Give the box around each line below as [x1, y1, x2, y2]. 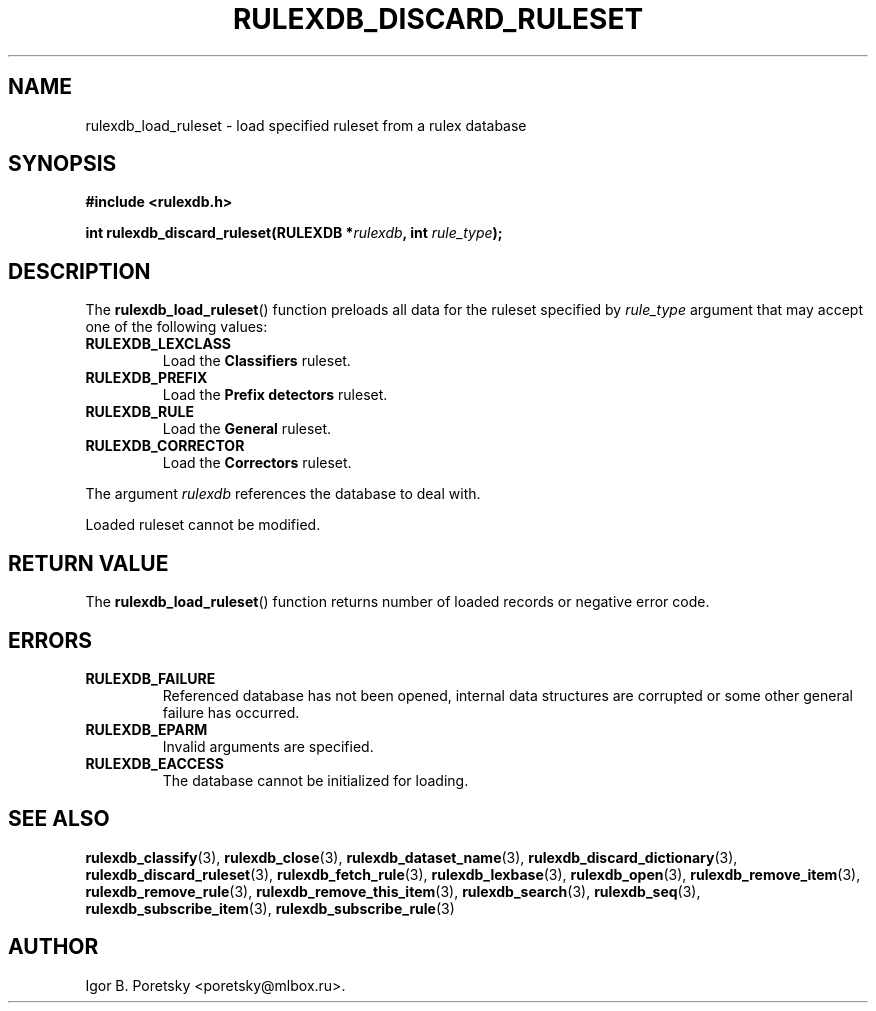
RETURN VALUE [8, 550, 169, 576]
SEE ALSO [8, 806, 110, 832]
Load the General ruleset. [162, 420, 332, 438]
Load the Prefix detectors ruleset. [162, 386, 388, 404]
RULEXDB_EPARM [85, 720, 208, 738]
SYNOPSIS [8, 151, 117, 177]
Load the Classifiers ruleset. [162, 352, 351, 370]
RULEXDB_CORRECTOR [85, 437, 245, 455]
